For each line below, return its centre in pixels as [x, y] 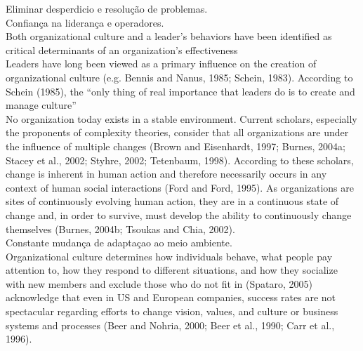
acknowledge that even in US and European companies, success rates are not [171, 297]
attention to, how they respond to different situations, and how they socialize [172, 270]
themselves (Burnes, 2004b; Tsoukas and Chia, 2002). [120, 229]
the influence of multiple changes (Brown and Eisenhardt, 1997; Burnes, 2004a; [176, 146]
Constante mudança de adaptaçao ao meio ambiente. [119, 243]
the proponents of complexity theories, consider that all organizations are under [177, 132]
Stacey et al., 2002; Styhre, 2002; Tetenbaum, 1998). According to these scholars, [180, 160]
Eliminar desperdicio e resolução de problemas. [107, 8]
